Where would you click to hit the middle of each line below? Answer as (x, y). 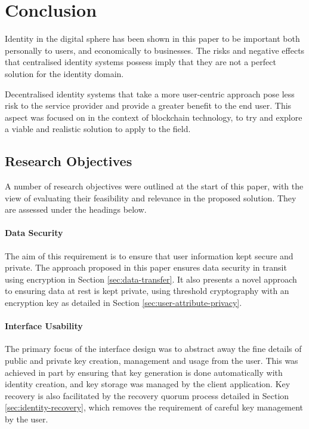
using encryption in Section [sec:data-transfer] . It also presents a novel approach (151, 279)
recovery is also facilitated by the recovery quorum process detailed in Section (147, 395)
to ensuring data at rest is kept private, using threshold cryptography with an (147, 291)
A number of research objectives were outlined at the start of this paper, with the (154, 186)
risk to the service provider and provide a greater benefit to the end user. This (148, 105)
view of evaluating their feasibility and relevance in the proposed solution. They (151, 197)
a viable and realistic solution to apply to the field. (98, 129)
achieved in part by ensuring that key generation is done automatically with (144, 372)
